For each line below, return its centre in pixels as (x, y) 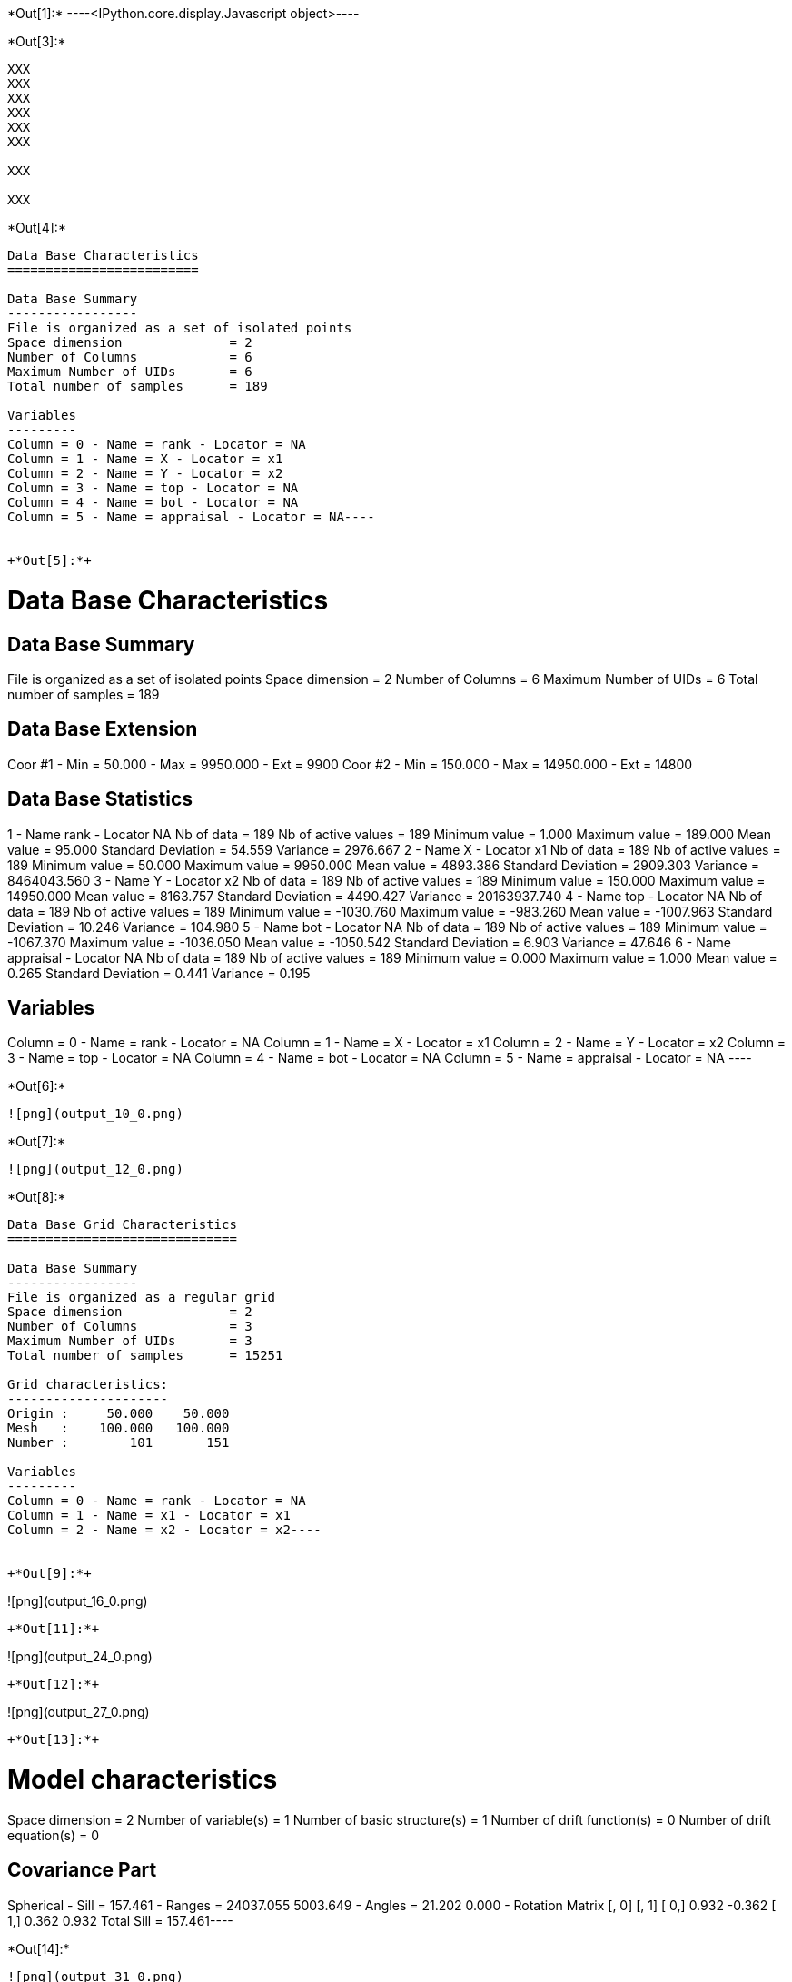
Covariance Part (82, 1870)
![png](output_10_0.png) (95, 1114)
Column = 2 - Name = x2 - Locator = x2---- (164, 1530)
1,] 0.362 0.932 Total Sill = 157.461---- (120, 1920)
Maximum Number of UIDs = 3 (130, 1341)
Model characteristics (143, 1780)
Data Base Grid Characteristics (122, 1225)
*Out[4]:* (37, 228)
